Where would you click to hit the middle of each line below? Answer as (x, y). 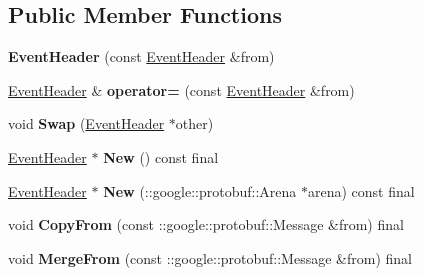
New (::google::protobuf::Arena (200, 190)
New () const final (161, 156)
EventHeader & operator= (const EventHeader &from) (181, 89)
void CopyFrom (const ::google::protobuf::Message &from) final (206, 224)
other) (194, 123)
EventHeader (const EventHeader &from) (141, 56)
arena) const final (361, 190)
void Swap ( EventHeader (86, 123)
